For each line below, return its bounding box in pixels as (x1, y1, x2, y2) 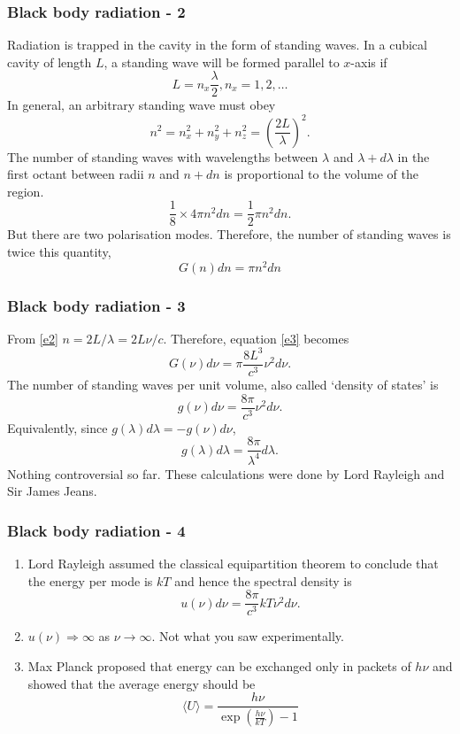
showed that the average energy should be (27, 674, 256, 692)
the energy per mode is (27, 571, 153, 590)
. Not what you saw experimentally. (151, 627, 344, 645)
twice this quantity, (7, 243, 111, 260)
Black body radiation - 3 (7, 294, 186, 316)
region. (7, 182, 44, 200)
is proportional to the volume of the (224, 165, 418, 183)
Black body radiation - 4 (7, 519, 186, 541)
